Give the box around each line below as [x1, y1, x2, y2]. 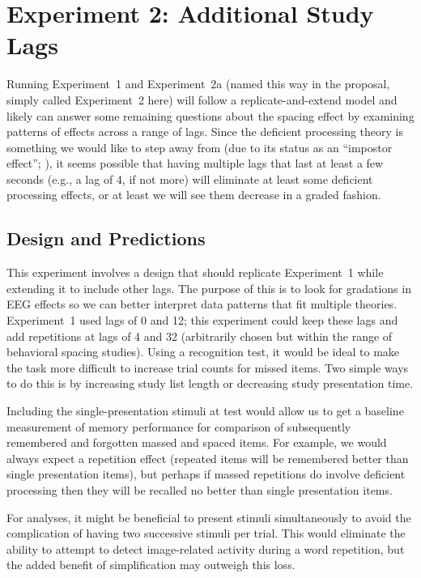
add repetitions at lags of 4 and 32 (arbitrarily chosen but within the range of [6, 327, 393, 344]
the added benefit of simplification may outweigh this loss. [6, 556, 296, 573]
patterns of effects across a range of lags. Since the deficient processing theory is [6, 123, 403, 140]
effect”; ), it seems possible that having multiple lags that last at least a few [6, 155, 384, 172]
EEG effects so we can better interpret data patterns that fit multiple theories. [6, 295, 398, 312]
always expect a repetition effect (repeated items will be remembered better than [6, 449, 409, 466]
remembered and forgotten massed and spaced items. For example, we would [6, 434, 387, 451]
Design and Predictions [6, 226, 206, 251]
